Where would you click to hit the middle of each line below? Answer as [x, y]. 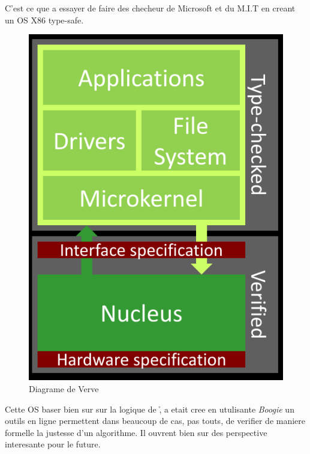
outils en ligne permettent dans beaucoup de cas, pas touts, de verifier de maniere [155, 421]
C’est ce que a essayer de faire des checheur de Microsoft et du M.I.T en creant [150, 8]
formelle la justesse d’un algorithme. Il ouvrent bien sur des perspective [136, 432]
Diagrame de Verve [64, 389]
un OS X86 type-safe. [44, 20]
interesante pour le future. [53, 444]
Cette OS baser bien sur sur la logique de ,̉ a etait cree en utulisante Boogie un [150, 409]
